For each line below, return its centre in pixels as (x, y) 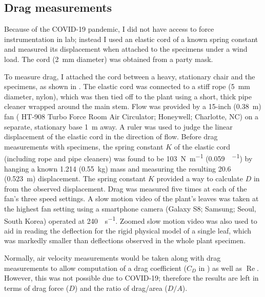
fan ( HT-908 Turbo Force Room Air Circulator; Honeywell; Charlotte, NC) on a (131, 116)
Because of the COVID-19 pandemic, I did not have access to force (109, 29)
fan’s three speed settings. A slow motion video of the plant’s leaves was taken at (131, 198)
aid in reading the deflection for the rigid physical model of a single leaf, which (128, 230)
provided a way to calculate (200, 178)
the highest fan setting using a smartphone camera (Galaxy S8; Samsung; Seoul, (130, 208)
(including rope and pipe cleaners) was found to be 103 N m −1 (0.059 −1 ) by (128, 157)
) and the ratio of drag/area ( (121, 288)
